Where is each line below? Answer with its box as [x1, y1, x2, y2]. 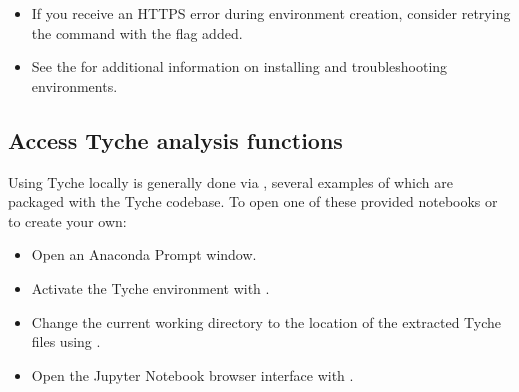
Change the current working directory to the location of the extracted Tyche [31, 311, 502, 332]
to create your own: [8, 210, 127, 231]
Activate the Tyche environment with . [31, 277, 270, 298]
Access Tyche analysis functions [8, 124, 343, 155]
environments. [31, 75, 118, 96]
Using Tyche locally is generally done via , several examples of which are [8, 171, 453, 192]
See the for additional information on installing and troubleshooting [31, 56, 448, 77]
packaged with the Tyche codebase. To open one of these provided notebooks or [8, 191, 498, 212]
